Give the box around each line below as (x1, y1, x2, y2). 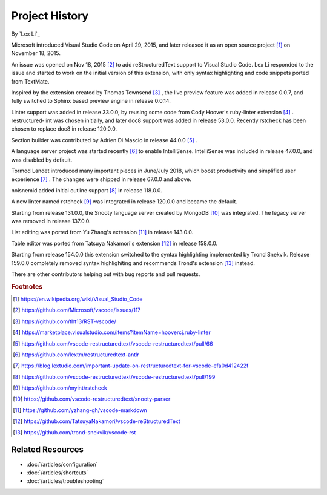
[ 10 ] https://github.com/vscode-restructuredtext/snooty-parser (13, 395, 171, 402)
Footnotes (11, 282, 43, 290)
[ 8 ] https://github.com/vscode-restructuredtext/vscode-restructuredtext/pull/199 (13, 373, 216, 381)
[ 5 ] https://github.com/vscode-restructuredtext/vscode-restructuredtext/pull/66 (13, 339, 213, 347)
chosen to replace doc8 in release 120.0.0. (11, 125, 117, 133)
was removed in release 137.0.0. (11, 217, 91, 225)
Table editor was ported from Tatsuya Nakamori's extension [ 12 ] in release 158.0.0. (11, 240, 218, 247)
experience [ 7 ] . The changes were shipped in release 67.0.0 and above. (11, 175, 192, 183)
